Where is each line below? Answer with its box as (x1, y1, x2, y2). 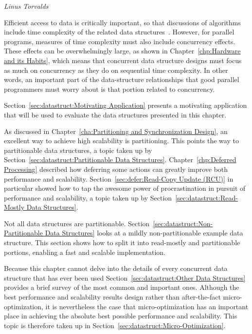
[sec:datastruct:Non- (153, 218, 213, 228)
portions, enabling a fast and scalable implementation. (4, 247, 166, 257)
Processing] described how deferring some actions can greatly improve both (4, 164, 228, 174)
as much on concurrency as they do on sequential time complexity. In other (4, 65, 228, 75)
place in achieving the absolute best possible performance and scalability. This (4, 311, 237, 321)
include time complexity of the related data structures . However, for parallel (4, 27, 234, 37)
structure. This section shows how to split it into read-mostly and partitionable (4, 237, 240, 248)
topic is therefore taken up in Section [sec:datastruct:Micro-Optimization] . (4, 320, 226, 330)
